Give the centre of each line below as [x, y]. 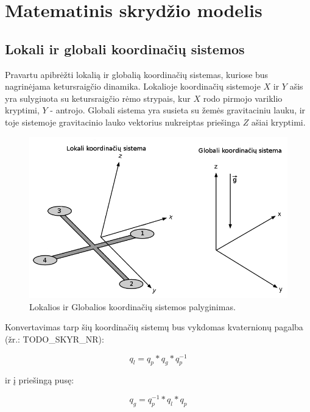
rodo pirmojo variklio [243, 98]
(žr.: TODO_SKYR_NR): [55, 339]
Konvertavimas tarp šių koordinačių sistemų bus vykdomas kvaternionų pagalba [154, 327]
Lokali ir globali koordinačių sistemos [125, 48]
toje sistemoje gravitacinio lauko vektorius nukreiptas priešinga [122, 122]
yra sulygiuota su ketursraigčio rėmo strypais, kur [98, 98]
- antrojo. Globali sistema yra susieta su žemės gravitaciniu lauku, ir [178, 110]
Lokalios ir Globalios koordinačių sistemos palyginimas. [132, 306]
